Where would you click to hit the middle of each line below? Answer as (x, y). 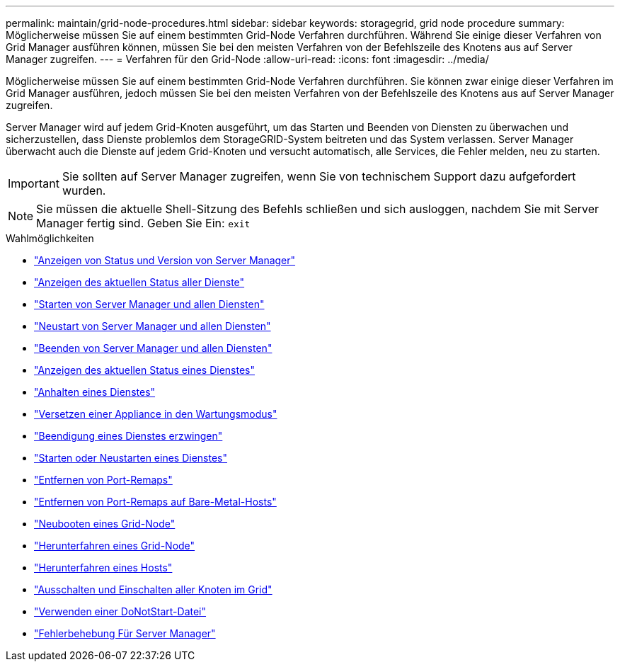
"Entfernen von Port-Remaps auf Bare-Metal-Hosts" (155, 502)
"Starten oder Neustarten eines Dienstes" (131, 458)
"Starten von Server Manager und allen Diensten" (149, 304)
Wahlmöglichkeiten (50, 238)
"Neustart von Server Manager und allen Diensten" (153, 326)
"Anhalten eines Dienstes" (95, 392)
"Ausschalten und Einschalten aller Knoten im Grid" (153, 589)
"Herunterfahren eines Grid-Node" (115, 546)
